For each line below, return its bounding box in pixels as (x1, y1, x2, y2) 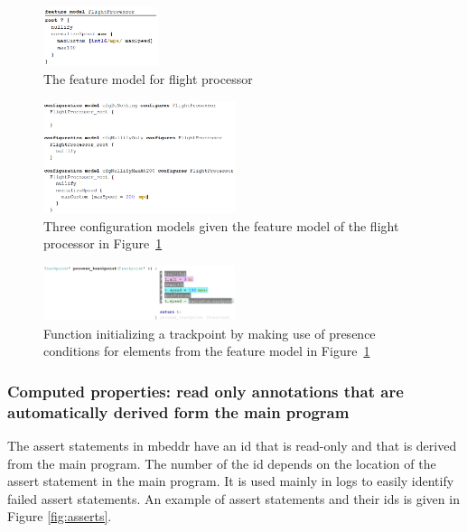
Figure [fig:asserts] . (7, 507, 112, 526)
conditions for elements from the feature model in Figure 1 (43, 341, 370, 360)
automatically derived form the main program (7, 400, 350, 423)
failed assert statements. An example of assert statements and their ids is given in (7, 489, 460, 508)
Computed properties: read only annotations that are (7, 379, 404, 402)
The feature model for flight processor (43, 70, 253, 89)
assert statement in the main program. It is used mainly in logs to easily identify (7, 471, 454, 490)
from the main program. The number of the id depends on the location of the (7, 453, 436, 472)
